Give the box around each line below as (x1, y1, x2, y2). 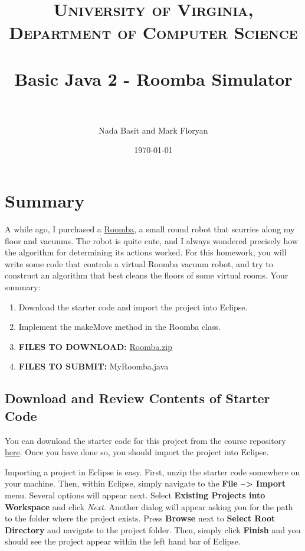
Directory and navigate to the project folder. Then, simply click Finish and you (5, 523, 301, 536)
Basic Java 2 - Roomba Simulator (14, 66, 293, 90)
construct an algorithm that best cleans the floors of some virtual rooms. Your (5, 269, 288, 281)
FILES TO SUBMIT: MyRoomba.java (18, 360, 169, 372)
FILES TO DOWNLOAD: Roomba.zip (18, 340, 173, 352)
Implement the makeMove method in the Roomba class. (18, 320, 221, 333)
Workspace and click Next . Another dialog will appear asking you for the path (5, 500, 293, 513)
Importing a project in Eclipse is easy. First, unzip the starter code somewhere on (5, 465, 300, 478)
